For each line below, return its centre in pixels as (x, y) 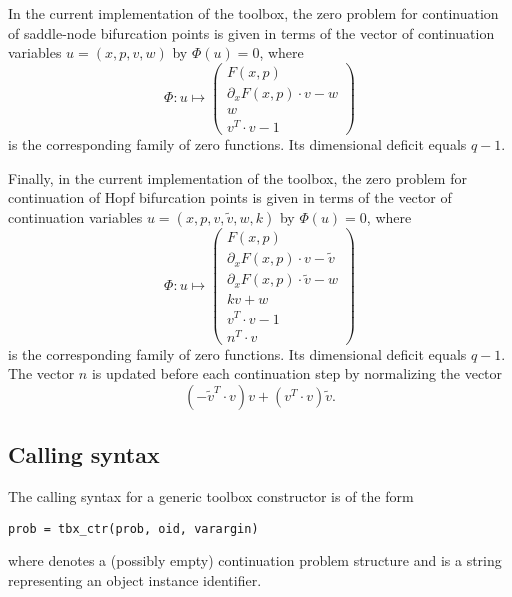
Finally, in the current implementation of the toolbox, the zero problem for (237, 177)
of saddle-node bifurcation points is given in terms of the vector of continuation (251, 32)
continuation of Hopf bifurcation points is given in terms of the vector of (230, 197)
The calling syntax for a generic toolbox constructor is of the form (211, 496)
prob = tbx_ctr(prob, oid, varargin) (133, 528)
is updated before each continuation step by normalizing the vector (297, 373)
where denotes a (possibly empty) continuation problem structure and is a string (255, 560)
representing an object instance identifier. (135, 579)
